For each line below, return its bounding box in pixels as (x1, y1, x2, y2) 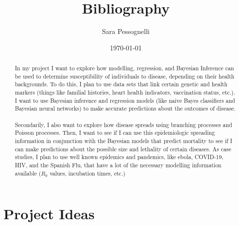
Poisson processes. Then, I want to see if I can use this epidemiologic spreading (15, 129, 215, 137)
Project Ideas (3, 204, 95, 224)
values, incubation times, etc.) (50, 169, 125, 177)
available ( (15, 169, 41, 177)
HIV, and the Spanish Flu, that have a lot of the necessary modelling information (15, 161, 222, 169)
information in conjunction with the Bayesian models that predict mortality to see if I (15, 137, 233, 145)
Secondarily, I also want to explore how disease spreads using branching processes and (15, 120, 232, 129)
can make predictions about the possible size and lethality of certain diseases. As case (15, 145, 231, 153)
